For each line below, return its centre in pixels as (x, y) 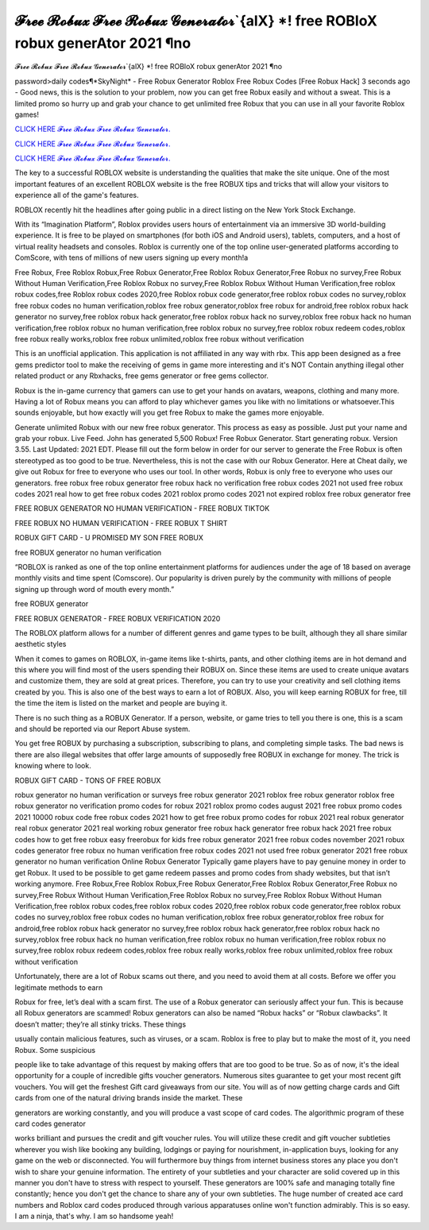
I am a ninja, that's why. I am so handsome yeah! (94, 1216)
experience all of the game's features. (77, 195)
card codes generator (50, 1124)
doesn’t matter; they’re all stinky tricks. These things (100, 1024)
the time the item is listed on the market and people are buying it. (121, 703)
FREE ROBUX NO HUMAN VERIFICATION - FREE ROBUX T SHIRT (121, 523)
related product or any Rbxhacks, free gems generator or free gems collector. (142, 376)
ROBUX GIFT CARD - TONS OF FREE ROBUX (88, 780)
